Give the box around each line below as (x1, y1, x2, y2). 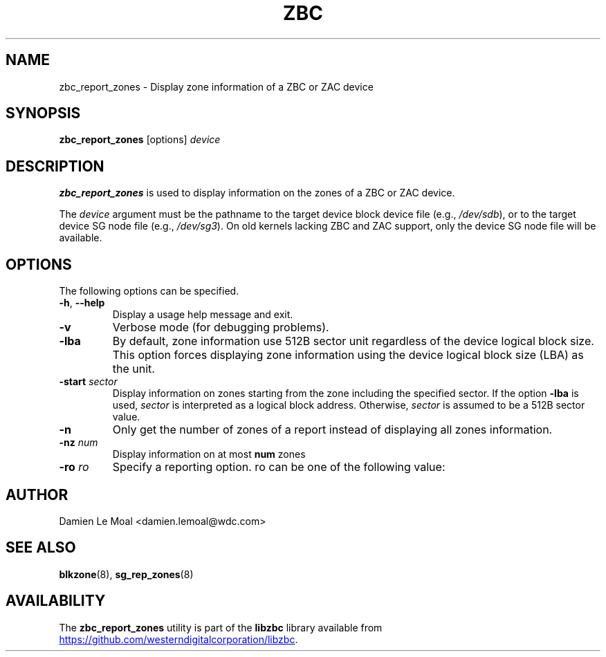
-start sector (59, 376, 118, 388)
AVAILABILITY (6, 592, 106, 610)
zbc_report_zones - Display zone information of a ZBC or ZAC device (59, 80, 374, 93)
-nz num (59, 436, 98, 449)
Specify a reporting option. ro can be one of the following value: (112, 460, 446, 474)
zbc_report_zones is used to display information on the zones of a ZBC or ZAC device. (59, 187, 455, 199)
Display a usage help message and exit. (112, 308, 293, 321)
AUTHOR (6, 485, 68, 503)
